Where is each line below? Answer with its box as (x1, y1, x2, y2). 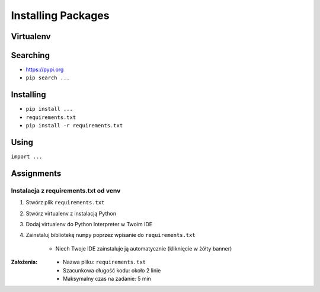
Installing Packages (11, 9, 110, 22)
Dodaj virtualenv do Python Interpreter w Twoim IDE (25, 221, 153, 227)
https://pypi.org (25, 66, 64, 73)
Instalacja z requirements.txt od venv (11, 187, 121, 195)
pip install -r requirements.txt (25, 122, 123, 129)
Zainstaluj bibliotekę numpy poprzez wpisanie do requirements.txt (25, 232, 196, 239)
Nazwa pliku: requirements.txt (63, 258, 146, 266)
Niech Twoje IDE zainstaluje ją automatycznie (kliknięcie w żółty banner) (55, 245, 232, 252)
